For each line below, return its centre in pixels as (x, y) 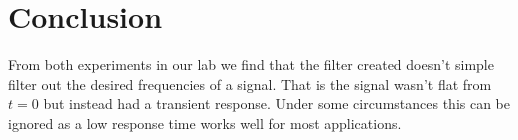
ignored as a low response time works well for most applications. (205, 122)
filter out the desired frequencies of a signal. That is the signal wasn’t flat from (250, 83)
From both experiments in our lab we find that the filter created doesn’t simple (251, 64)
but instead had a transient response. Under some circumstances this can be (277, 103)
